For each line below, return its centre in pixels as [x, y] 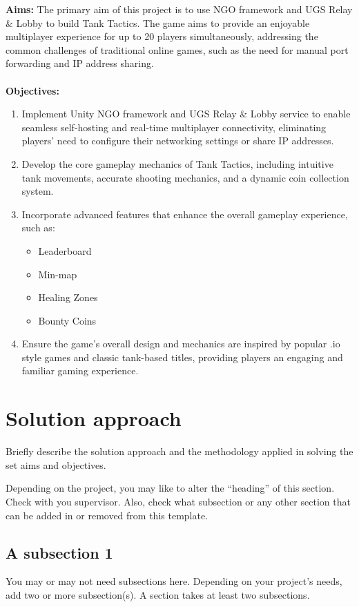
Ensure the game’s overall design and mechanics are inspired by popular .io [181, 344]
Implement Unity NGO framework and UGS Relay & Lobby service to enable [186, 114]
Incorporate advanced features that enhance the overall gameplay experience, [185, 214]
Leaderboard [65, 250]
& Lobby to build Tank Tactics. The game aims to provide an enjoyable [158, 22]
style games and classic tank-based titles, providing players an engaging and [182, 357]
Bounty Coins [67, 320]
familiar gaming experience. [80, 370]
